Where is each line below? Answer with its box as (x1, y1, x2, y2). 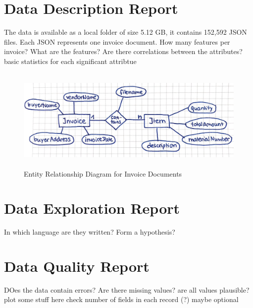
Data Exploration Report (4, 197, 180, 218)
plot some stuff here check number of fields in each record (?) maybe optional (4, 294, 239, 305)
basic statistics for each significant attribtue (4, 56, 137, 66)
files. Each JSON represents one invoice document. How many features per (4, 36, 230, 47)
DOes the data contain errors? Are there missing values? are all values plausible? (4, 284, 250, 295)
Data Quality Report (4, 255, 150, 276)
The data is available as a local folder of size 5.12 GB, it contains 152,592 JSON (4, 27, 247, 37)
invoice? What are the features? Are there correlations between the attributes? (4, 46, 243, 57)
